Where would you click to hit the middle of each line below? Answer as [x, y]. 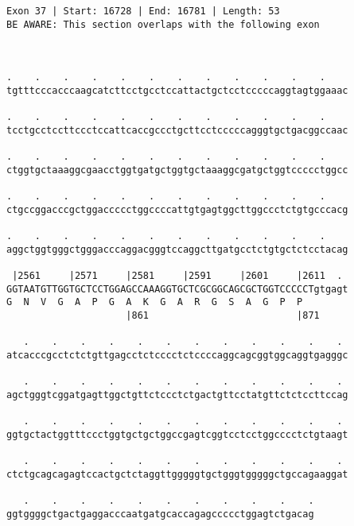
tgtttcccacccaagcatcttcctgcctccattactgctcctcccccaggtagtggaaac [177, 90]
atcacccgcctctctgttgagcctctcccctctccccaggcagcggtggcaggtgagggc [177, 356]
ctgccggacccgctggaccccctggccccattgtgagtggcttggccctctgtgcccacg [177, 209]
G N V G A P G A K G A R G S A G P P [155, 302]
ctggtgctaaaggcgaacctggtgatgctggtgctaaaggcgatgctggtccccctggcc [177, 170]
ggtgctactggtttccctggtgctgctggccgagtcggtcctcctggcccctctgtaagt [177, 435]
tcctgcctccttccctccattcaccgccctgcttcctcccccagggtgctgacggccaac [177, 130]
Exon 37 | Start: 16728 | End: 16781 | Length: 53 [143, 11]
